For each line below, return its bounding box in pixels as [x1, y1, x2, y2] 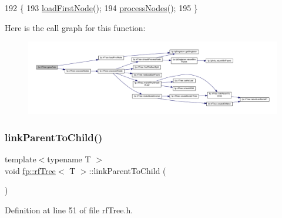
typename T [47, 153, 91, 165]
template [5, 153, 36, 165]
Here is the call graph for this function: [5, 21, 146, 33]
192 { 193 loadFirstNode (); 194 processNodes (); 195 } [5, 2, 198, 13]
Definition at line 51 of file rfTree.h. [5, 204, 133, 216]
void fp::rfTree [5, 164, 56, 176]
